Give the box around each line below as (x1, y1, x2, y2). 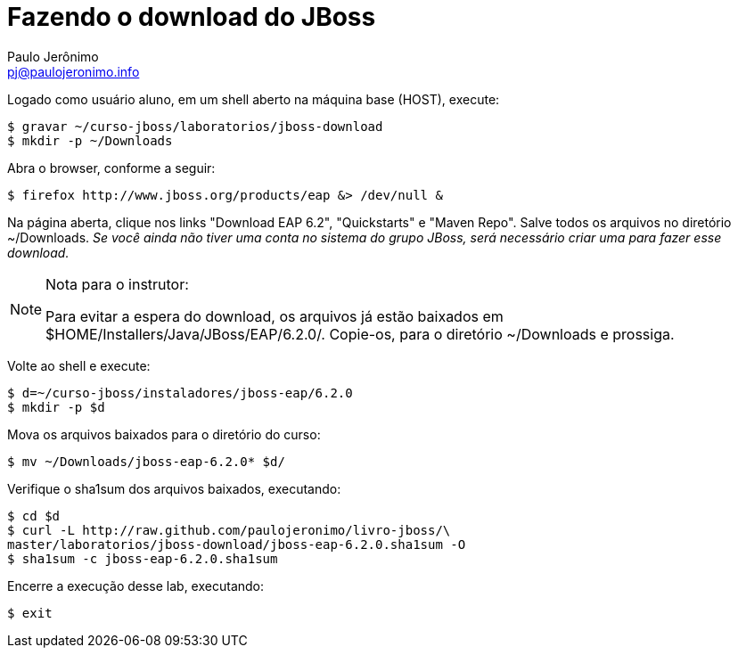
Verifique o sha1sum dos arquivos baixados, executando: (7, 480, 341, 496)
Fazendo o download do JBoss (7, 2, 376, 32)
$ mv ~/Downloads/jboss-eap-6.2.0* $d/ (7, 454, 285, 469)
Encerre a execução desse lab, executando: (7, 577, 265, 594)
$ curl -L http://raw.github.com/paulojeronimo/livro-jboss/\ (7, 522, 451, 537)
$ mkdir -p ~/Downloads (7, 133, 173, 148)
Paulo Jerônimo (7, 48, 99, 64)
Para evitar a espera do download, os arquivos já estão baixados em (45, 307, 504, 325)
